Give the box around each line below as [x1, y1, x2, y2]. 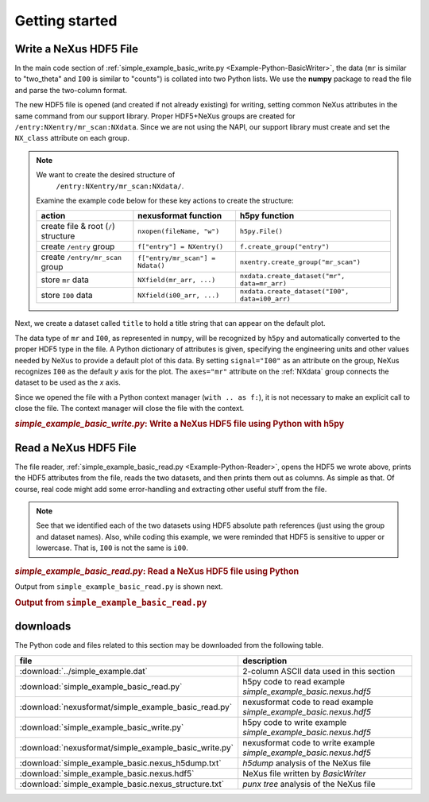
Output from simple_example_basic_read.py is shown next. [14, 582, 223, 591]
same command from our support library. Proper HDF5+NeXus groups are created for [14, 111, 296, 121]
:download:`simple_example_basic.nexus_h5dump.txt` [19, 757, 222, 769]
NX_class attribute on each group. [14, 134, 130, 143]
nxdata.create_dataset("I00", [239, 287, 350, 296]
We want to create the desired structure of [36, 170, 176, 180]
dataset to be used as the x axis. [14, 378, 121, 387]
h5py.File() [239, 227, 284, 235]
